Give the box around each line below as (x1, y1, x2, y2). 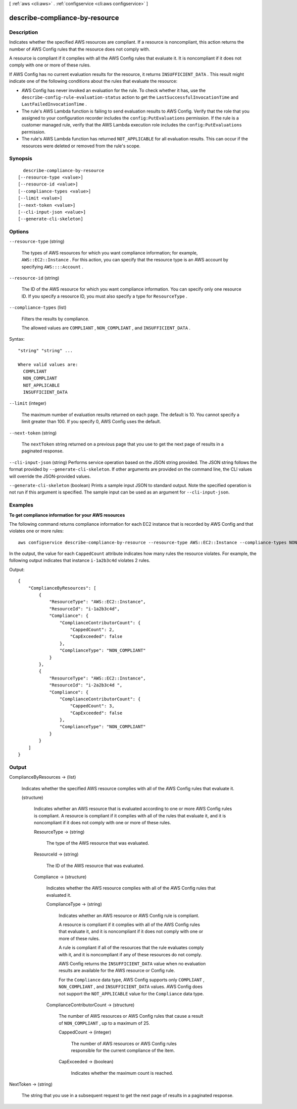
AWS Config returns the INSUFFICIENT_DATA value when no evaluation (58, 960, 206, 967)
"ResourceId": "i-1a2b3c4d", (49, 606, 120, 612)
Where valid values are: (18, 362, 78, 367)
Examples (9, 501, 34, 508)
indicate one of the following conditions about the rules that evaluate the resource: (9, 78, 178, 84)
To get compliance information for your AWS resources (9, 512, 125, 518)
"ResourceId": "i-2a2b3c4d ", (49, 682, 123, 688)
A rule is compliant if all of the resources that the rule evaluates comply (58, 945, 204, 951)
